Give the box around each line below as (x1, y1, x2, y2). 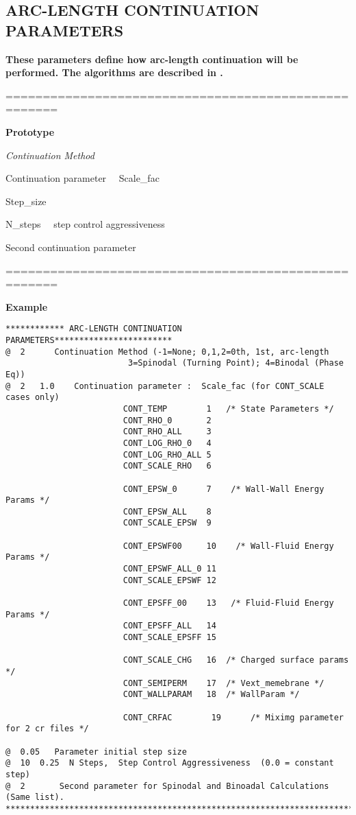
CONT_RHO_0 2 (123, 415, 212, 425)
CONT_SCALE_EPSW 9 (123, 518, 212, 528)
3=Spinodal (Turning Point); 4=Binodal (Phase (127, 358, 344, 368)
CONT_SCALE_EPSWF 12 (123, 575, 216, 585)
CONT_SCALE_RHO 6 (123, 461, 212, 471)
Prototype (5, 124, 55, 139)
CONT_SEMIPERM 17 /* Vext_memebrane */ (123, 678, 325, 688)
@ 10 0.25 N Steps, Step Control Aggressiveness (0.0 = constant (5, 758, 334, 768)
